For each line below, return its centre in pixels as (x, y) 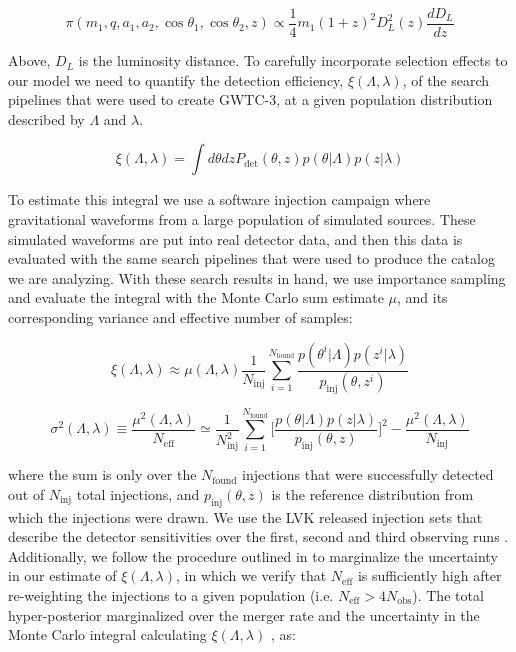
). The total (448, 594)
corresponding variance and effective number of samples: (180, 317)
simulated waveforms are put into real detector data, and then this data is (235, 238)
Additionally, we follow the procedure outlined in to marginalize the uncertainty (253, 555)
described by (46, 118)
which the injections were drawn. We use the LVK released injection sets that (245, 516)
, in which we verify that (251, 575)
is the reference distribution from (372, 493)
